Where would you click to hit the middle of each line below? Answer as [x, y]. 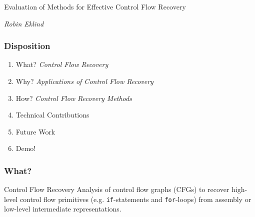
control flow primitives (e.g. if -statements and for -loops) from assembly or [135, 199]
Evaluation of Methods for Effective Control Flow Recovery [95, 6]
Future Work [35, 131]
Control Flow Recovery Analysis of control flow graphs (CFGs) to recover [117, 189]
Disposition [27, 46]
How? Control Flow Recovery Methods [74, 98]
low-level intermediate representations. [63, 209]
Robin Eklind [24, 23]
